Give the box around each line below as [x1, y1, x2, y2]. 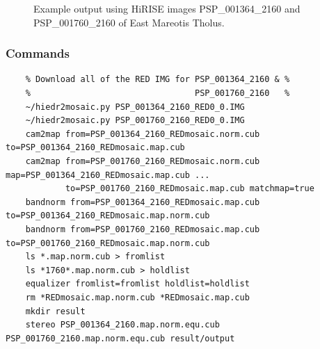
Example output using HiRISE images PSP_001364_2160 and [33, 1, 301, 15]
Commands [6, 44, 70, 62]
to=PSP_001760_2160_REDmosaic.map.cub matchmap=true [65, 184, 314, 194]
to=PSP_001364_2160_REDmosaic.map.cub [6, 143, 185, 153]
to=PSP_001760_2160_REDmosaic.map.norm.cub [6, 238, 210, 248]
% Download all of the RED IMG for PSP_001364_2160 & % [25, 74, 290, 85]
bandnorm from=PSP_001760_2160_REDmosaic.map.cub [25, 224, 260, 234]
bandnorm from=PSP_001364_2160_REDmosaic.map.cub [25, 197, 260, 207]
